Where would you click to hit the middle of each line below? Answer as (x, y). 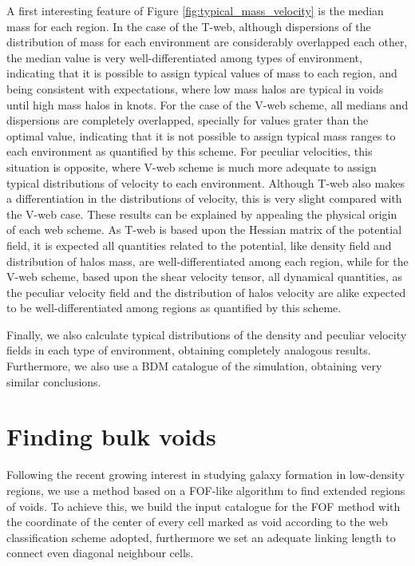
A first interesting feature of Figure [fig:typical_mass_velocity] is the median (195, 10)
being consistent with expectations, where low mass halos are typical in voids (195, 88)
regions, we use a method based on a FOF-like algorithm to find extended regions (206, 490)
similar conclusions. (54, 381)
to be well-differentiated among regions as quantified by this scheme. (174, 308)
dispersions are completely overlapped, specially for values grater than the (188, 120)
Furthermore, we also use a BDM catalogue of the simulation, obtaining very (194, 366)
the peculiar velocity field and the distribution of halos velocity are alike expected (206, 292)
